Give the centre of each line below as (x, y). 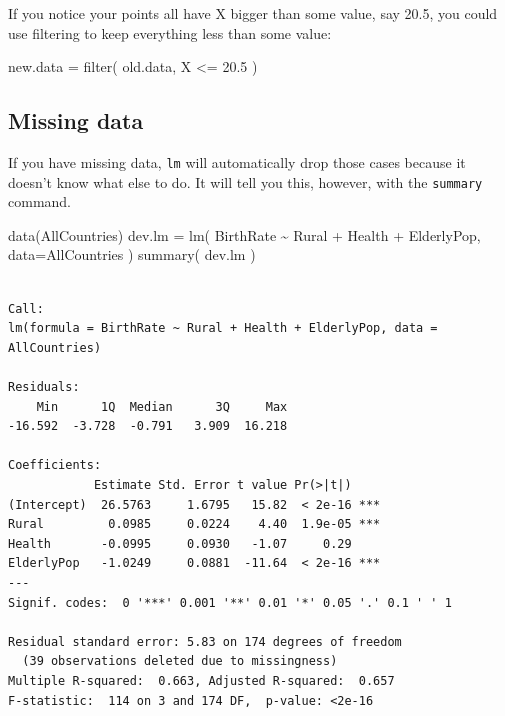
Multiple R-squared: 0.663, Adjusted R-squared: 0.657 (201, 680)
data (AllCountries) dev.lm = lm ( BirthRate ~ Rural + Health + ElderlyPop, (244, 234)
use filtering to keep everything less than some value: (170, 32)
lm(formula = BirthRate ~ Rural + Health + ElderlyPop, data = (223, 328)
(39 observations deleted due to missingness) (180, 661)
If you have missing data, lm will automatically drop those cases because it (237, 161)
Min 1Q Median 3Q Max (162, 406)
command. (39, 201)
